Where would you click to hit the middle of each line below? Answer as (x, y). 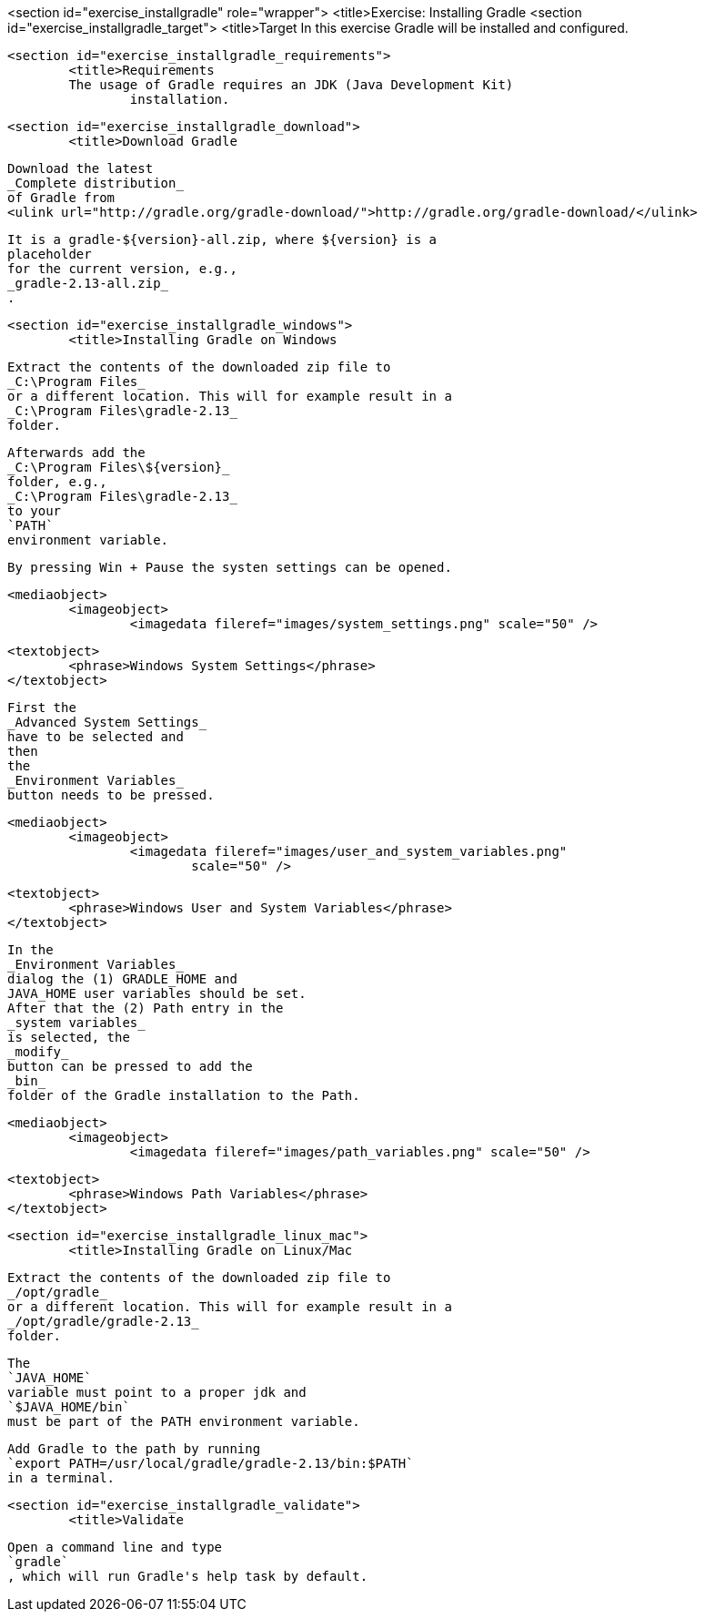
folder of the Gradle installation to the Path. (184, 1095)
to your (35, 511)
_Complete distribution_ (96, 183)
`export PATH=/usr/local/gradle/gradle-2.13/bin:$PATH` (211, 1463)
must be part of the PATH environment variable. (184, 1421)
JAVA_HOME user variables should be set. (157, 993)
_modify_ (38, 1052)
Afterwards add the (76, 453)
